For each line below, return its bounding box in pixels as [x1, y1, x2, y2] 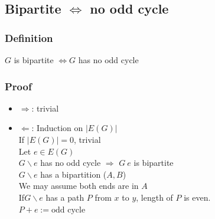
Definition [5, 30, 53, 45]
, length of [136, 191, 173, 203]
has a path [45, 191, 84, 203]
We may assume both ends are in [18, 179, 139, 192]
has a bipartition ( [40, 168, 107, 180]
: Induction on [31, 122, 83, 134]
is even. [184, 191, 211, 203]
